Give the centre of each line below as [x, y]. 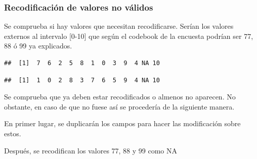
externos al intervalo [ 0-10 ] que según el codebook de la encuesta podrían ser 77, [129, 36]
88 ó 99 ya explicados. [38, 46]
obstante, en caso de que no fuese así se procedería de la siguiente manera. [119, 106]
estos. [13, 133]
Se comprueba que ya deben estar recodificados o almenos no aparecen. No [120, 97]
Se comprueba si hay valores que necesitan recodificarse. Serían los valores [119, 26]
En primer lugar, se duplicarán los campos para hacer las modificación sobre [122, 123]
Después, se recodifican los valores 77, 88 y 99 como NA [91, 150]
